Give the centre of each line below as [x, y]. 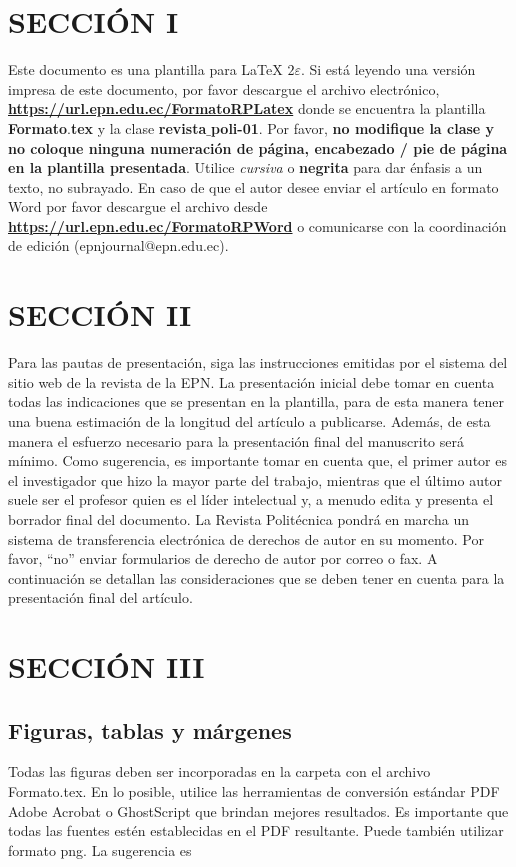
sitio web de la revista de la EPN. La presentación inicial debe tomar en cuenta [251, 381]
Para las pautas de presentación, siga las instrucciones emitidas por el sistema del [258, 362]
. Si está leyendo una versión [388, 69]
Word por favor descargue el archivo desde [138, 206]
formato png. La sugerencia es [100, 849]
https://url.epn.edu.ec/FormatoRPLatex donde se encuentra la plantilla [247, 108]
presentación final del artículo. [100, 597]
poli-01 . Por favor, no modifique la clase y [352, 127]
